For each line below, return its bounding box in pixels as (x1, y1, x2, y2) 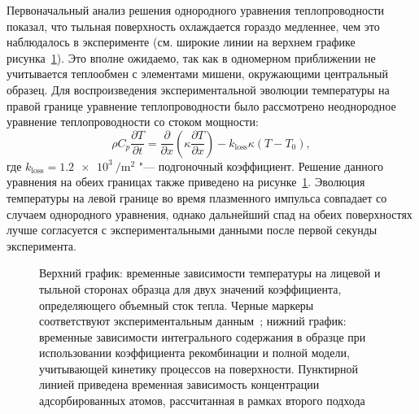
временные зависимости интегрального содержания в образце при (39, 328, 366, 345)
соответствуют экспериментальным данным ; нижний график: (39, 312, 347, 329)
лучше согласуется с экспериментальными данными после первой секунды (7, 221, 378, 238)
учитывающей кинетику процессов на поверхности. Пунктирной (39, 360, 359, 377)
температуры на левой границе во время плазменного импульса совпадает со (7, 189, 387, 206)
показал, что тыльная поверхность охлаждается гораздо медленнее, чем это (7, 17, 380, 34)
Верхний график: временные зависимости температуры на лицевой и (39, 264, 381, 281)
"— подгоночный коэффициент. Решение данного (138, 157, 384, 174)
